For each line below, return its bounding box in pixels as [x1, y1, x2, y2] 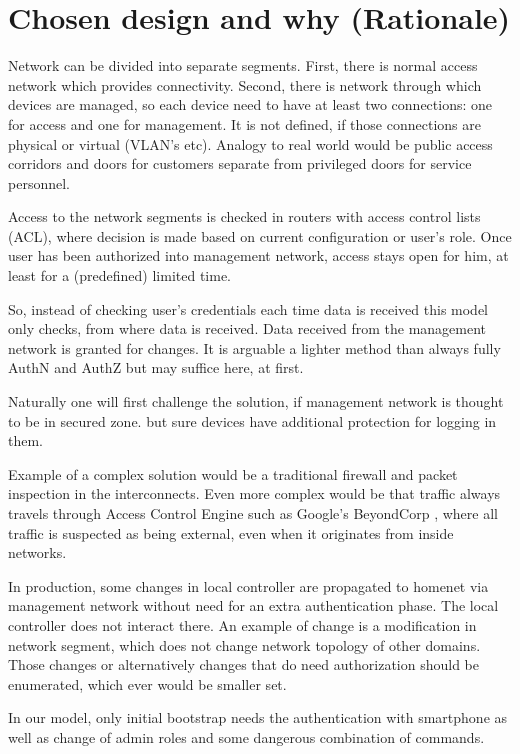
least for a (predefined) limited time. [8, 265, 231, 286]
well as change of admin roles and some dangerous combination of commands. [8, 726, 485, 747]
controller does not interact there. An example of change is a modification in [8, 614, 477, 635]
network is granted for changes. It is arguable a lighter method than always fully [8, 337, 501, 358]
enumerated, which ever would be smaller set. [8, 673, 287, 694]
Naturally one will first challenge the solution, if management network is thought [8, 391, 504, 412]
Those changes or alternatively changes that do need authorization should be [8, 654, 479, 675]
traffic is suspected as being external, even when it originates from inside [8, 522, 454, 543]
